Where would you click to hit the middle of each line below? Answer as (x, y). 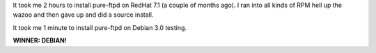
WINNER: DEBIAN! (40, 40)
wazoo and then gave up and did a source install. (83, 15)
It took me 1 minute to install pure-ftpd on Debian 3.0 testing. (100, 27)
